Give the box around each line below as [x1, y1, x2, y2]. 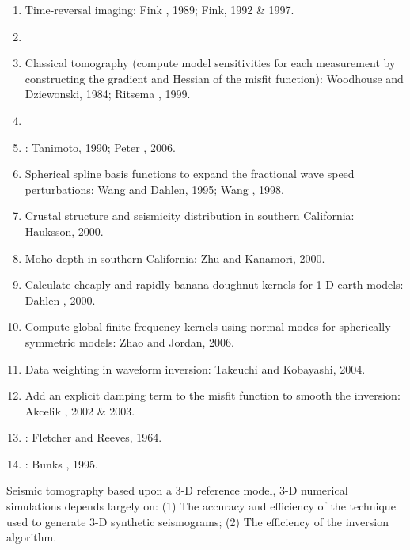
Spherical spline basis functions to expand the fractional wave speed [25, 165, 355, 182]
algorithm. [6, 529, 57, 545]
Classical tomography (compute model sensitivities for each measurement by [25, 55, 396, 71]
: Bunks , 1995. [25, 455, 98, 472]
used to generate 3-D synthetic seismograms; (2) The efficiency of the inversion [6, 513, 389, 529]
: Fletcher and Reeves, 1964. [25, 429, 162, 446]
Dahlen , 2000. [25, 291, 96, 308]
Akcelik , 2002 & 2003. [25, 402, 135, 419]
